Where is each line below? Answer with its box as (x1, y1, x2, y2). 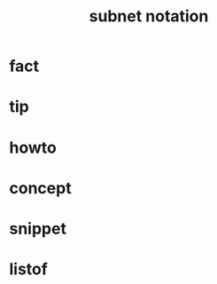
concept (9, 177, 73, 198)
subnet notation (89, 6, 209, 27)
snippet (9, 218, 66, 239)
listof (9, 259, 49, 280)
